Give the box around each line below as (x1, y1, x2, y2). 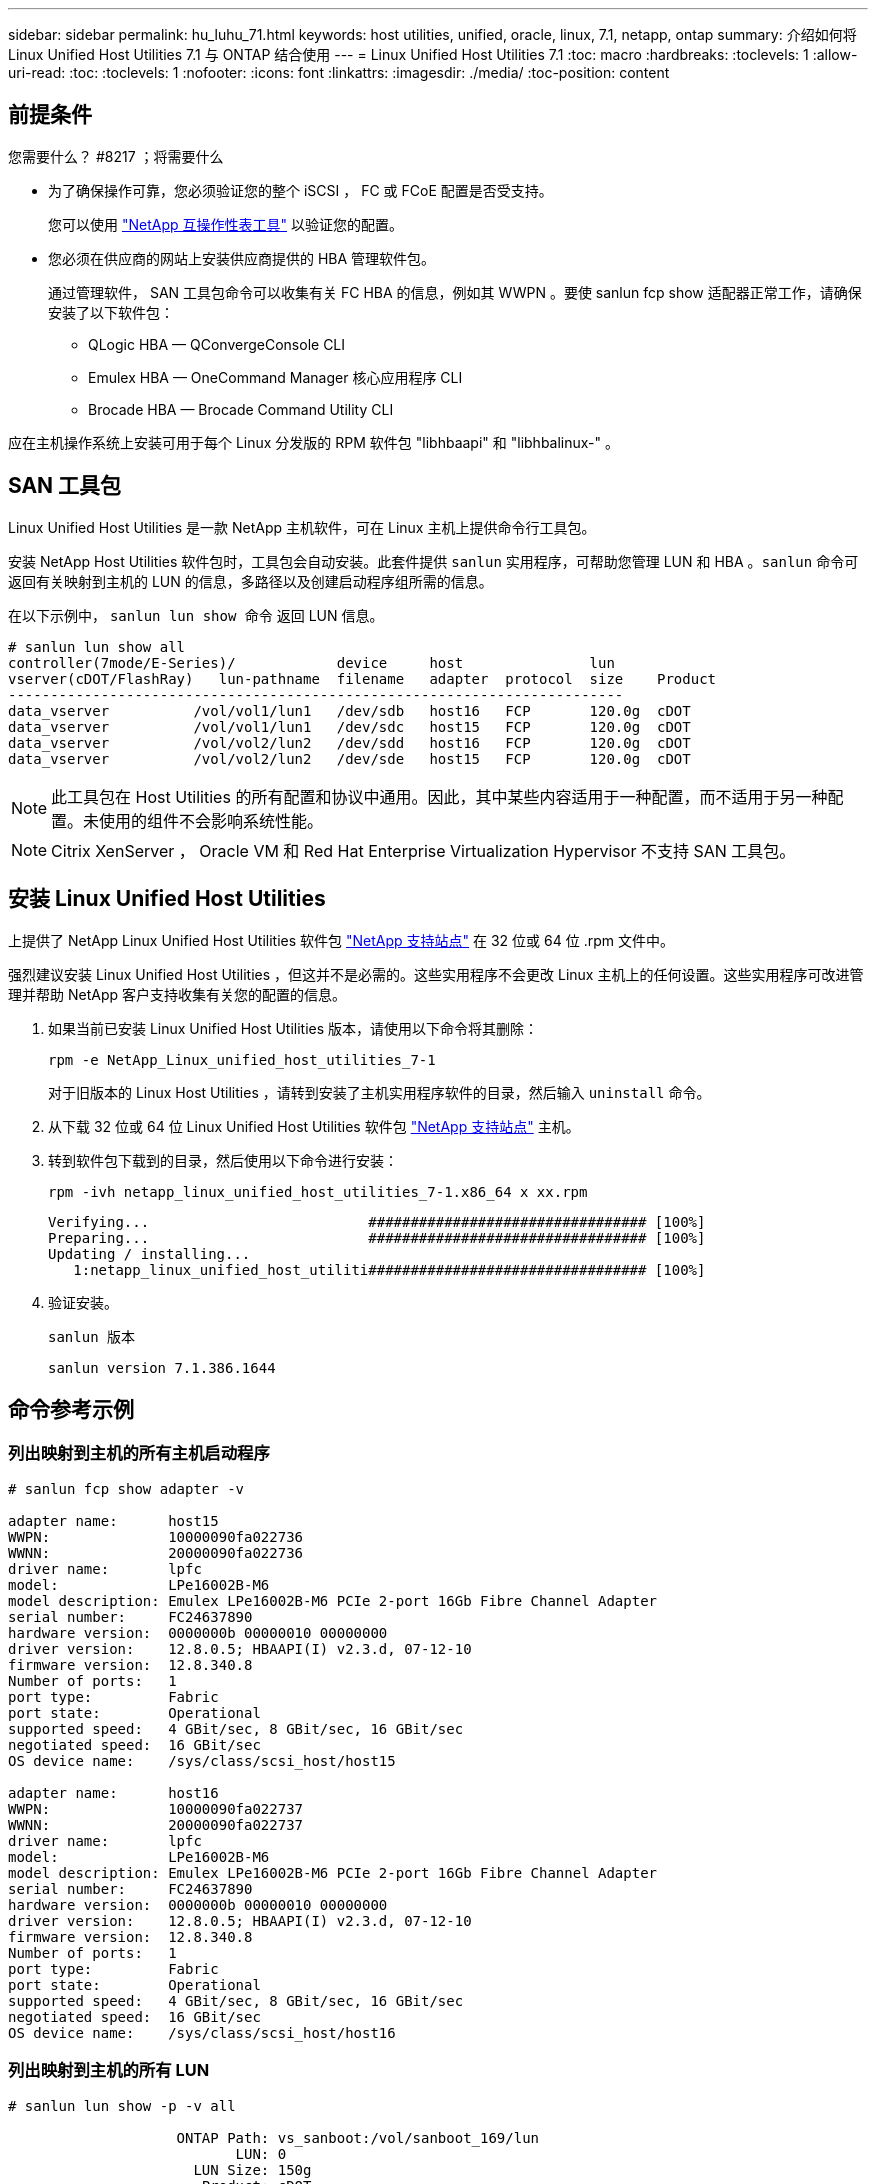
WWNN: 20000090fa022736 (8, 1544, 304, 1561)
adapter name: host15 (8, 1512, 219, 1529)
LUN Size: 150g (193, 2161, 312, 2178)
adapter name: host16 (8, 1784, 219, 1801)
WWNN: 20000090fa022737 (8, 1816, 304, 1833)
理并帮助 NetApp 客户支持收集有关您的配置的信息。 (8, 985, 346, 1003)
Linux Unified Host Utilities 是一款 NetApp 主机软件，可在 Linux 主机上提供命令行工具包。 (8, 518, 596, 536)
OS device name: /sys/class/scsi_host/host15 (8, 1752, 396, 1769)
